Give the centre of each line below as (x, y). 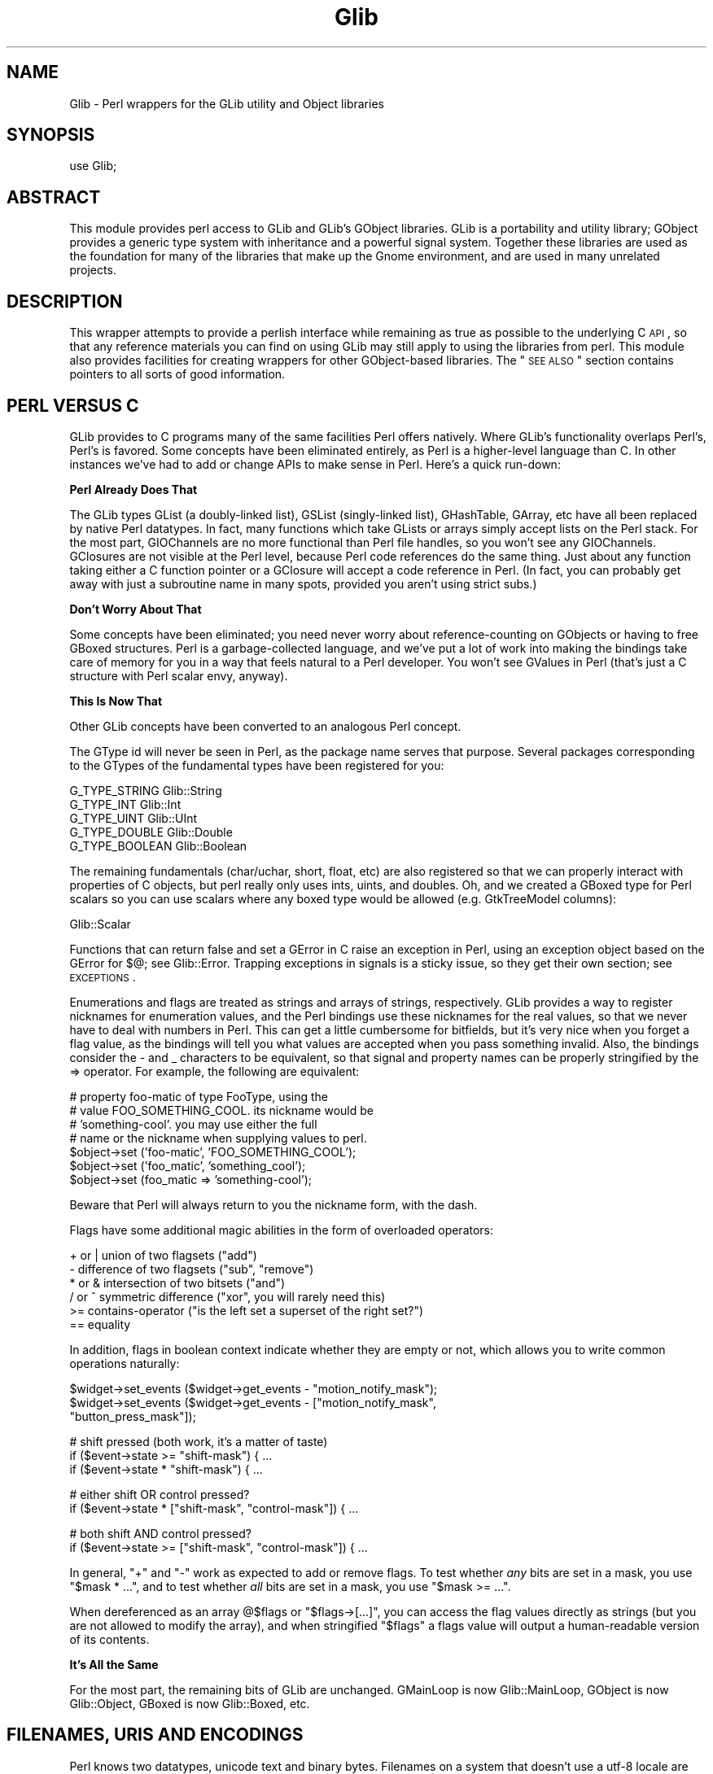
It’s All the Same (114, 1664)
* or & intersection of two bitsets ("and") (177, 1282)
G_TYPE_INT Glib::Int (125, 804)
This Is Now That (116, 701)
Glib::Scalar (100, 924)
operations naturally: (125, 1363)
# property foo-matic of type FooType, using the (199, 1096)
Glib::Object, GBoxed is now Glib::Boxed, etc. (190, 1703)
